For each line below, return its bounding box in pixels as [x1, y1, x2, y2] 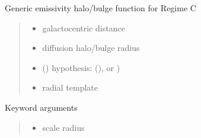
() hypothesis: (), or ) [42, 61, 120, 73]
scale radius [42, 121, 85, 133]
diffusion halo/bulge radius [42, 41, 140, 54]
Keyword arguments [5, 101, 78, 113]
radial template [42, 81, 98, 94]
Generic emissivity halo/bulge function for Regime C [5, 2, 196, 14]
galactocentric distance [42, 21, 125, 34]
